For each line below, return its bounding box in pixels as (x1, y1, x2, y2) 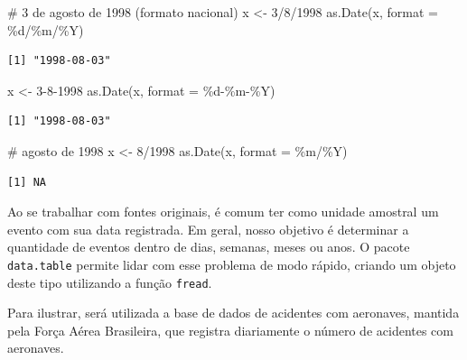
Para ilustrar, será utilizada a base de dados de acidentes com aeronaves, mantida (7, 303, 460, 322)
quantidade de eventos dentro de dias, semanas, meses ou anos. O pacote (7, 237, 410, 256)
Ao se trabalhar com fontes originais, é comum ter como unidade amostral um (7, 202, 439, 221)
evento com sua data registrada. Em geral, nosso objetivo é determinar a (7, 219, 409, 238)
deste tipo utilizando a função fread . (7, 272, 212, 291)
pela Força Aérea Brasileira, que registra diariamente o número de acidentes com (7, 320, 453, 339)
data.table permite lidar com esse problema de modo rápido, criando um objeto (7, 254, 456, 273)
